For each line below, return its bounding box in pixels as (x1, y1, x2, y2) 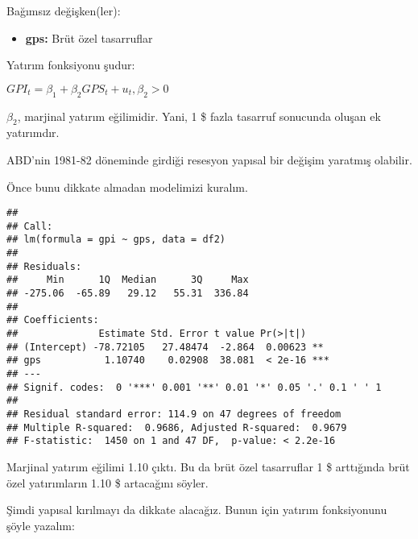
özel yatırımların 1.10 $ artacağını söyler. (6, 474, 209, 491)
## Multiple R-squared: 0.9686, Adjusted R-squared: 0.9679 (6, 421, 347, 433)
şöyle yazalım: (6, 516, 75, 533)
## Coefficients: (6, 314, 99, 326)
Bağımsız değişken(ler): (6, 2, 121, 19)
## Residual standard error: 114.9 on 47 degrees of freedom (6, 408, 341, 420)
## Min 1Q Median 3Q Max (6, 274, 249, 286)
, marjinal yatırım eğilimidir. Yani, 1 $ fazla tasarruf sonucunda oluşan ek (17, 107, 381, 124)
